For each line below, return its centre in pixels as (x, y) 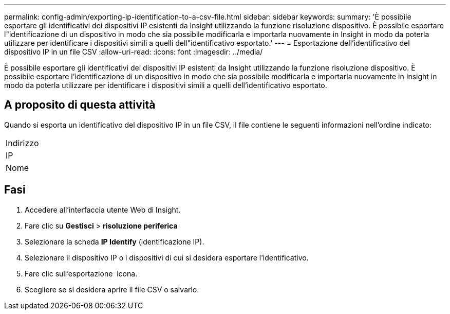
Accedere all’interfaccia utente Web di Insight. (103, 210)
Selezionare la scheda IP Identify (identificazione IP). (115, 241)
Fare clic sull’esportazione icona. (81, 273)
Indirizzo (22, 143)
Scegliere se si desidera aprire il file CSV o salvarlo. (112, 289)
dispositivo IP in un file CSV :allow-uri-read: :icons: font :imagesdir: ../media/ (134, 52)
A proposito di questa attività (80, 105)
